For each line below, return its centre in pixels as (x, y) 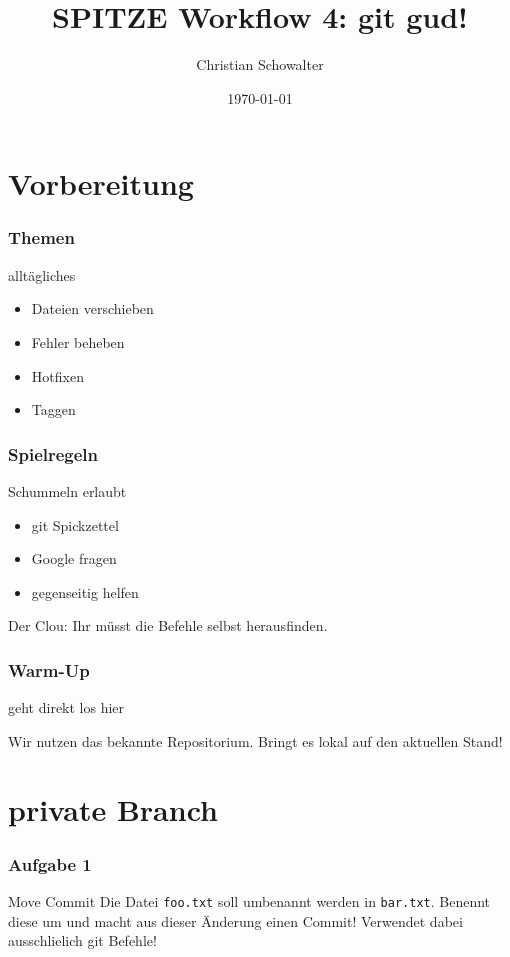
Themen (41, 237)
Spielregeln (53, 453)
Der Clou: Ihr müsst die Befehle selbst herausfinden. (168, 625)
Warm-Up (49, 669)
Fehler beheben (78, 341)
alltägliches (42, 274)
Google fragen (74, 558)
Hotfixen (57, 375)
